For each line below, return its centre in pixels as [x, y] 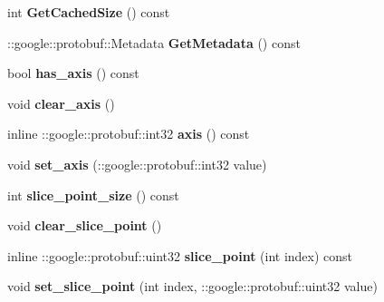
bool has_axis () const [73, 73]
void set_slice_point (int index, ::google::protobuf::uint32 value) [192, 286]
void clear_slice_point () [85, 225]
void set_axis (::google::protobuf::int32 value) [137, 164]
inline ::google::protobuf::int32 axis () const [129, 134]
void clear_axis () [61, 103]
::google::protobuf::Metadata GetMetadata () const [154, 42]
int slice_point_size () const [93, 195]
